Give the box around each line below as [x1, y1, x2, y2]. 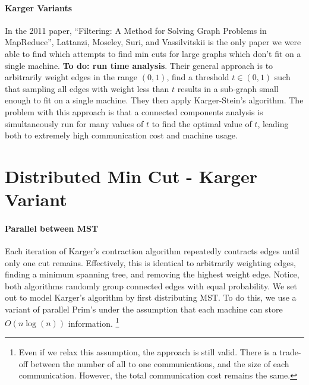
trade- [279, 345, 301, 358]
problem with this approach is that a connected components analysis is [5, 105, 263, 118]
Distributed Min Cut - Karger [5, 163, 257, 188]
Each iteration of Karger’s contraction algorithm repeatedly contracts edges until [5, 245, 299, 257]
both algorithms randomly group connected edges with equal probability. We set [5, 279, 297, 292]
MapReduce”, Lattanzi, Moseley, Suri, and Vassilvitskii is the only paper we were [5, 36, 301, 48]
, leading [257, 117, 289, 130]
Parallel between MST [5, 222, 99, 234]
